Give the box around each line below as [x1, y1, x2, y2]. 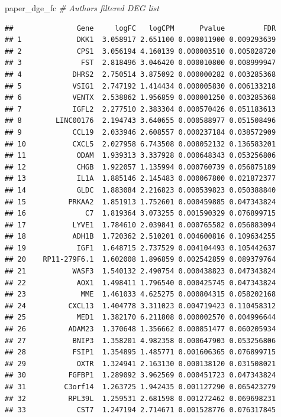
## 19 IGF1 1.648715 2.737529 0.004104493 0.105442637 [5, 243, 276, 252]
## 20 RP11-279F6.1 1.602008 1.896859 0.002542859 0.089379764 [5, 255, 276, 264]
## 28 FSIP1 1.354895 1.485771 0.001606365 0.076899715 [5, 348, 276, 357]
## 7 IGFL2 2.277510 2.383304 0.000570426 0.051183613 [5, 105, 276, 113]
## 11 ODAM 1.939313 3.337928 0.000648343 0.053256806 [5, 151, 276, 160]
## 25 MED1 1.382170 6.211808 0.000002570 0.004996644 [5, 313, 276, 322]
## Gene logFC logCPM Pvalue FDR [5, 24, 276, 32]
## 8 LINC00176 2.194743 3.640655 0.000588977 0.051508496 [5, 116, 276, 125]
